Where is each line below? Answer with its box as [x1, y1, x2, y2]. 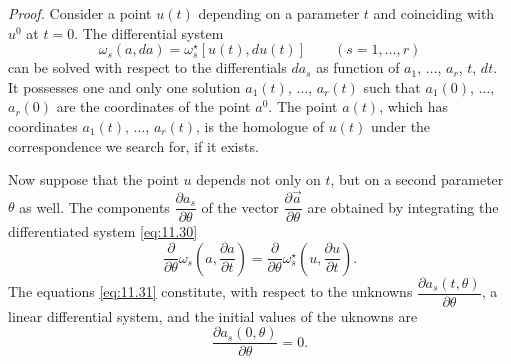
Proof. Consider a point [8, 3, 152, 23]
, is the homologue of [196, 115, 325, 136]
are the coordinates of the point [56, 96, 251, 117]
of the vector [201, 196, 279, 217]
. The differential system [74, 22, 224, 43]
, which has [379, 96, 449, 117]
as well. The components [19, 196, 170, 217]
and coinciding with [373, 3, 495, 23]
